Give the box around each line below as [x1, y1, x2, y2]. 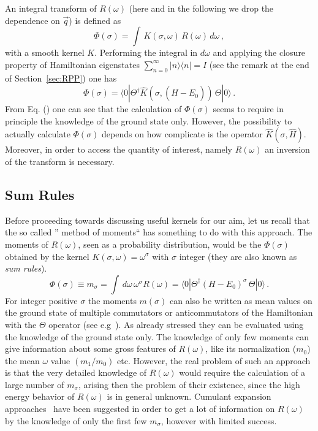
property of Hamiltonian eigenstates [5, 58, 140, 71]
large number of [5, 378, 64, 391]
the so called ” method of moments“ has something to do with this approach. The [5, 226, 312, 238]
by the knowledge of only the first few [5, 414, 147, 427]
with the [5, 318, 37, 330]
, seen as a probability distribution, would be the [78, 237, 262, 250]
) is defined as [69, 13, 121, 26]
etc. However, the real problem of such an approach [117, 354, 311, 367]
